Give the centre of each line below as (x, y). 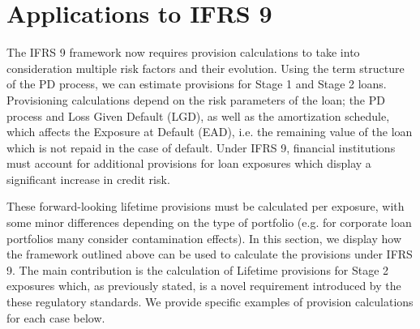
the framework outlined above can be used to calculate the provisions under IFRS (210, 254)
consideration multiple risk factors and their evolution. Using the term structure (206, 68)
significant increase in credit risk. (88, 179)
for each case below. (56, 317)
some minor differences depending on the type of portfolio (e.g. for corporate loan (209, 222)
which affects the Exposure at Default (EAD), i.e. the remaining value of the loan (210, 132)
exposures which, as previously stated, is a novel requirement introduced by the (204, 286)
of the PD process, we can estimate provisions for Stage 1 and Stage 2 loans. (197, 84)
